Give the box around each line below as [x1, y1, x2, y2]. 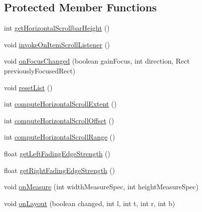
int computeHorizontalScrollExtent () [4, 99, 117, 109]
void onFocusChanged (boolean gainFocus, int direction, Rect [4, 56, 190, 66]
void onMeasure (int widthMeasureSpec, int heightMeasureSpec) [4, 181, 199, 192]
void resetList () [4, 82, 53, 92]
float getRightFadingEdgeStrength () [4, 165, 115, 175]
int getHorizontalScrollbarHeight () [4, 23, 110, 33]
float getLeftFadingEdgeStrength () [4, 148, 110, 158]
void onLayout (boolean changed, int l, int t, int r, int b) [4, 198, 175, 208]
